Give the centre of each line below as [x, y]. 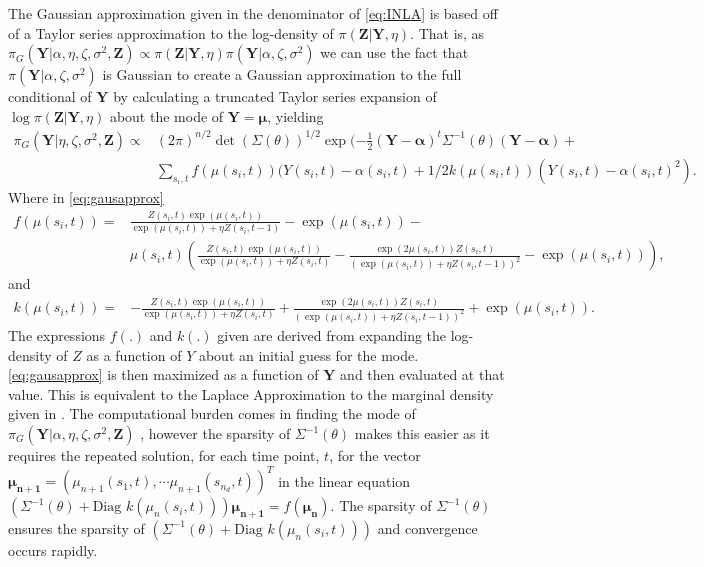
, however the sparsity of [215, 433]
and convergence [427, 527]
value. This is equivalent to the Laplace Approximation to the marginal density [251, 393]
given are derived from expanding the [332, 335]
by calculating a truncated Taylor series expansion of [275, 96]
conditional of [50, 96]
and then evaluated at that [422, 374]
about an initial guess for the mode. [308, 354]
